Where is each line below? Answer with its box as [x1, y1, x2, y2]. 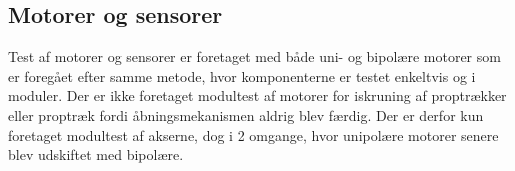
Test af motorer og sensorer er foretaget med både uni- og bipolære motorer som [8, 46, 501, 67]
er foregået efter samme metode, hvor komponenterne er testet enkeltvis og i [8, 65, 476, 86]
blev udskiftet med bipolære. [8, 144, 184, 165]
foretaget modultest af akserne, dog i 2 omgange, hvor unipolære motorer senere [8, 124, 499, 145]
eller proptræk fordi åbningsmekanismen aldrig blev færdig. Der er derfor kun [8, 104, 484, 125]
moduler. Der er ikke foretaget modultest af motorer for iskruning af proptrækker [8, 85, 507, 106]
